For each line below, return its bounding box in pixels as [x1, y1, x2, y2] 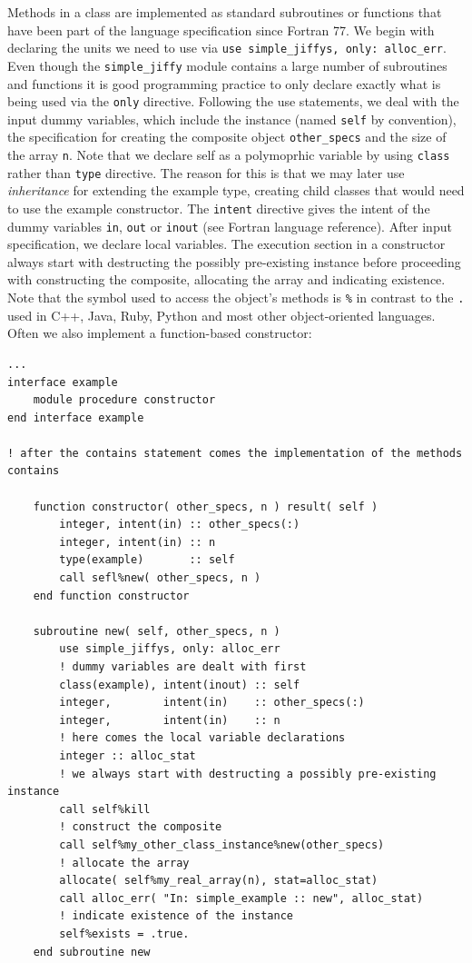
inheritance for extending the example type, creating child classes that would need [7, 181, 465, 200]
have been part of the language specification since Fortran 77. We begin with [7, 20, 435, 39]
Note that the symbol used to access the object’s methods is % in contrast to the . [7, 288, 465, 307]
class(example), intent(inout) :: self [59, 678, 300, 691]
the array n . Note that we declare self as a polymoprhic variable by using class [7, 145, 450, 164]
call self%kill [59, 802, 151, 816]
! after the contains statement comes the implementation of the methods [7, 446, 463, 460]
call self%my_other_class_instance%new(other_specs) [59, 838, 385, 851]
